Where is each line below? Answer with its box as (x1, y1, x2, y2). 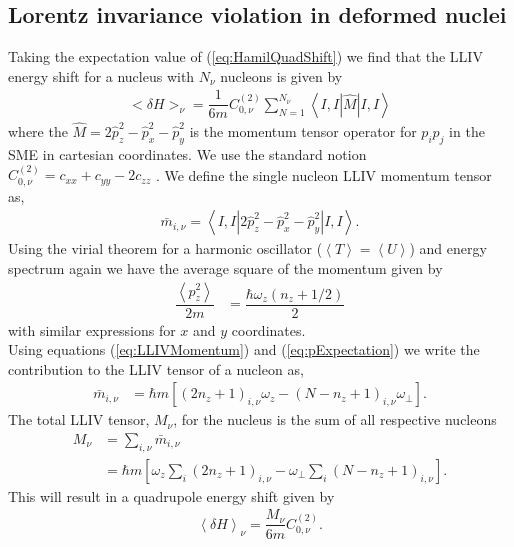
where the (8, 121, 68, 142)
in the (449, 121, 485, 142)
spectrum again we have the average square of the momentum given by (8, 257, 443, 278)
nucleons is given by (220, 65, 343, 86)
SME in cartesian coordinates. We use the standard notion (8, 143, 367, 164)
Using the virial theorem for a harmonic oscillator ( (8, 238, 323, 259)
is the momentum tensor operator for (189, 121, 417, 142)
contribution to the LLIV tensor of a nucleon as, (8, 358, 304, 379)
